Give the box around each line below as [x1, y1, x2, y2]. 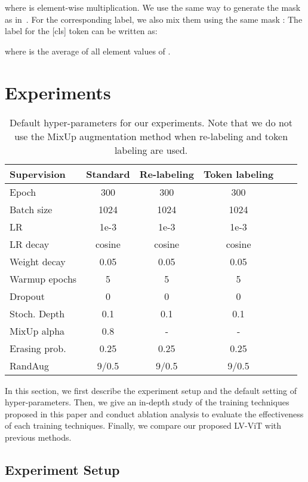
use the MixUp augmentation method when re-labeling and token [14, 129, 288, 143]
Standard [86, 166, 130, 181]
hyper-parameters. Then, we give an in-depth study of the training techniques [5, 396, 289, 408]
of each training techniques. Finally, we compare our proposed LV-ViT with [5, 419, 282, 432]
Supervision [10, 166, 66, 181]
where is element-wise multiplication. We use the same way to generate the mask [5, 1, 301, 13]
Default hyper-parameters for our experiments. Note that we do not [10, 115, 293, 129]
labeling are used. [114, 143, 188, 157]
